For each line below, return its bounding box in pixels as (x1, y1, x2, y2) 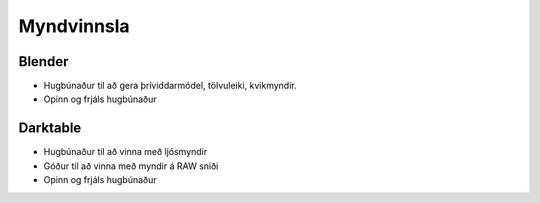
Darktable (18, 120, 82, 137)
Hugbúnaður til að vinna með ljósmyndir (43, 146, 208, 158)
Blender (18, 53, 69, 70)
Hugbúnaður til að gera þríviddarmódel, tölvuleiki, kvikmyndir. (43, 80, 297, 92)
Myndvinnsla (18, 15, 130, 37)
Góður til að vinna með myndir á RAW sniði (43, 160, 219, 172)
